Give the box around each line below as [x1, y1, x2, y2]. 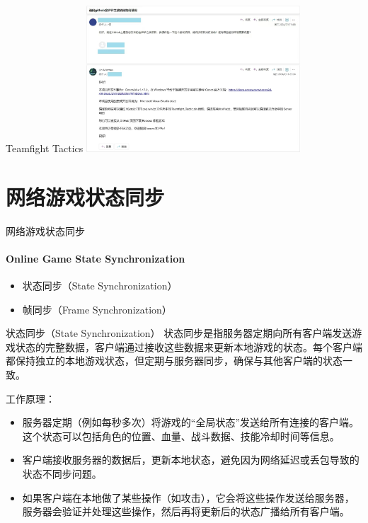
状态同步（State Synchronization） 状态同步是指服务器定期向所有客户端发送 [6, 326, 352, 340]
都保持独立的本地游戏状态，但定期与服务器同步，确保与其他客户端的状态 [6, 353, 343, 368]
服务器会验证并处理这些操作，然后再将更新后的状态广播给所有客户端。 [22, 504, 350, 519]
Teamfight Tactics [6, 141, 84, 155]
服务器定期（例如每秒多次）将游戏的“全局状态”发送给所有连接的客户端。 [22, 415, 360, 430]
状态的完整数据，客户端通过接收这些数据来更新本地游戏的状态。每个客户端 [15, 339, 362, 354]
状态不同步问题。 [22, 466, 102, 481]
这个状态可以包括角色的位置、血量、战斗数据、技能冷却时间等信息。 [22, 428, 340, 443]
